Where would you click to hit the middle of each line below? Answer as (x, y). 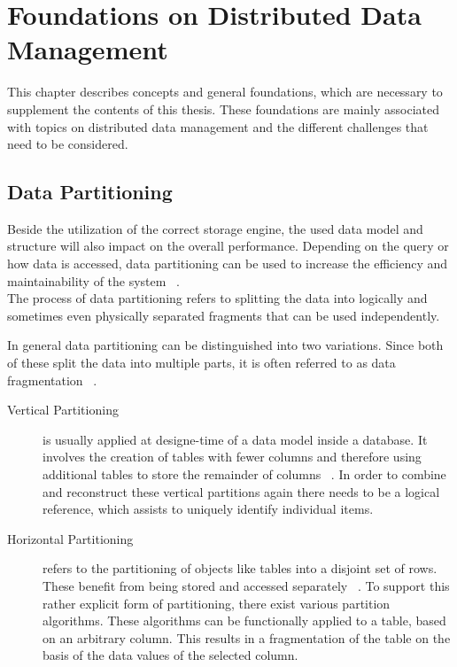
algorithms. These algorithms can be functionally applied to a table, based (244, 620)
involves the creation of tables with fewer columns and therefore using (232, 457)
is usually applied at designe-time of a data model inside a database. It (235, 439)
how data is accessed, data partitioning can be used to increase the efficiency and (228, 264)
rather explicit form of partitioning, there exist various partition (217, 603)
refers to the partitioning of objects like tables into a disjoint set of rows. (240, 568)
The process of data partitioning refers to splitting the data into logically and (217, 298)
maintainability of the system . (94, 280)
